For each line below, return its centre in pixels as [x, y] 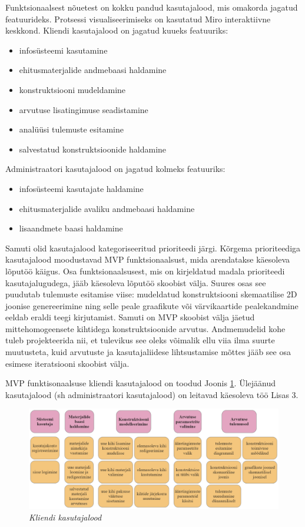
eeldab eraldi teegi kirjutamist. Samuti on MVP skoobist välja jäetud [130, 317]
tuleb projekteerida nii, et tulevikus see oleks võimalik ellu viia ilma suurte [140, 340]
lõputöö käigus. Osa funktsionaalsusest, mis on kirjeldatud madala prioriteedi [145, 271]
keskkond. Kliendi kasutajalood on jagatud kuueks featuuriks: [117, 30]
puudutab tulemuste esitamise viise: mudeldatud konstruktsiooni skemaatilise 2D [151, 294]
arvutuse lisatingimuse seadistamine [84, 109]
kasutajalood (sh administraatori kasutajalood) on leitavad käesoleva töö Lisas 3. [152, 394]
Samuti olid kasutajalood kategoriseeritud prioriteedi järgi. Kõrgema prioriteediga [153, 248]
